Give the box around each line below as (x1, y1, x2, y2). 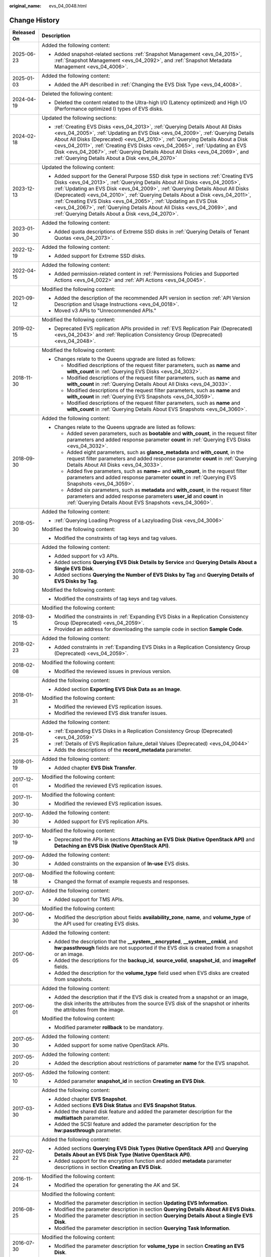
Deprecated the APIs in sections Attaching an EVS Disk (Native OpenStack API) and (54, 836, 255, 843)
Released (12, 29, 35, 36)
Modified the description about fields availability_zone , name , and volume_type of (54, 914, 251, 921)
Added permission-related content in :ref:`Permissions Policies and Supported (54, 270, 239, 277)
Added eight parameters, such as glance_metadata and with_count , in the (67, 448, 244, 456)
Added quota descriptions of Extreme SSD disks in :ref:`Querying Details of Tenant (54, 228, 249, 235)
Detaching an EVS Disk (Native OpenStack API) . (54, 842, 170, 849)
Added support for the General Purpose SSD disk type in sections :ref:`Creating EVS (54, 172, 253, 179)
